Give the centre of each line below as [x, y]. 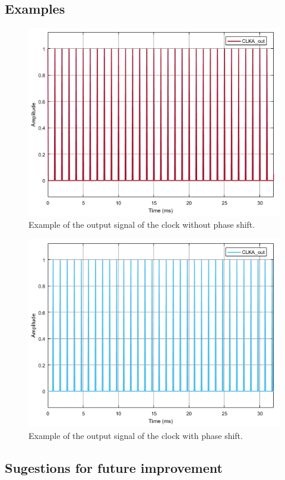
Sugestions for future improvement [114, 467]
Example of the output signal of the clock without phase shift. [142, 225]
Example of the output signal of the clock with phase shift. [136, 435]
